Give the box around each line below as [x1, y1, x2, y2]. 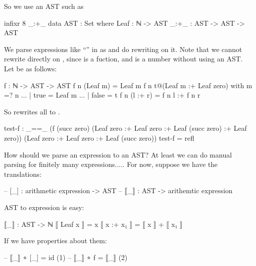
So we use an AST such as [4, 1, 84, 11]
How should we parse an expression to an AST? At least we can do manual [4, 149, 232, 160]
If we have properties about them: [4, 235, 107, 246]
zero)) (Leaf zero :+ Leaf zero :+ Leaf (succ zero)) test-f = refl [4, 132, 195, 143]
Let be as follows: [4, 63, 57, 73]
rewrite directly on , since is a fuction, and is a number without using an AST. [4, 53, 243, 64]
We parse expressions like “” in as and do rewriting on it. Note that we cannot [4, 44, 242, 54]
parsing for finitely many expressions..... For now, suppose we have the [4, 159, 218, 169]
